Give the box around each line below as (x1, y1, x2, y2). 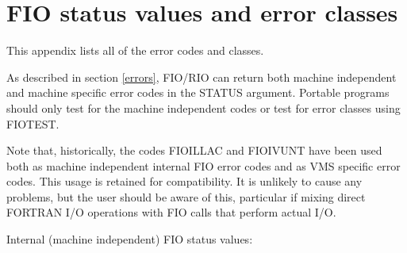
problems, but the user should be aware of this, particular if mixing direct (6, 188, 366, 205)
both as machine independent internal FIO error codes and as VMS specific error (6, 157, 401, 174)
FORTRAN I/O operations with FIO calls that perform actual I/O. (6, 204, 336, 220)
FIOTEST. (6, 115, 60, 132)
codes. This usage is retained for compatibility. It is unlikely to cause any (6, 173, 363, 190)
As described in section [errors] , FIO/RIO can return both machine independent (6, 68, 397, 85)
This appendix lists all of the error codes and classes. (6, 42, 264, 59)
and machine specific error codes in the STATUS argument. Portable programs (6, 84, 390, 101)
